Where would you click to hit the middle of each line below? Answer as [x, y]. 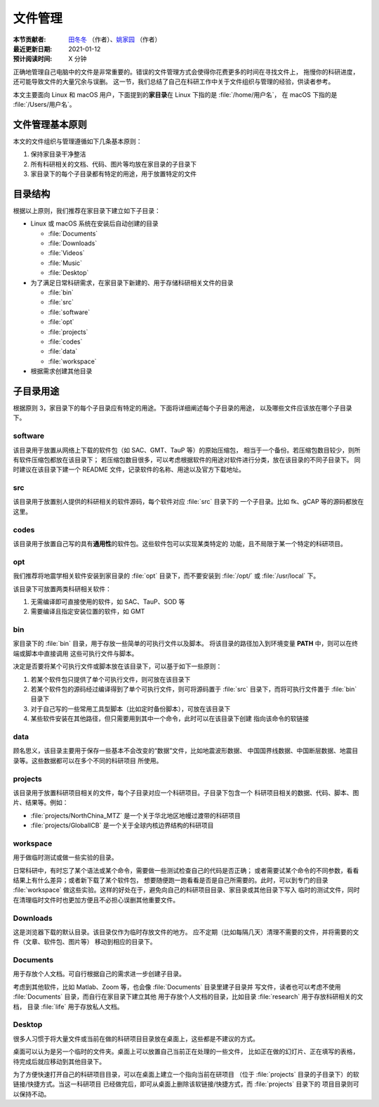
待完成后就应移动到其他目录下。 [59, 1061]
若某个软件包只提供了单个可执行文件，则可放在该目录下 [111, 679]
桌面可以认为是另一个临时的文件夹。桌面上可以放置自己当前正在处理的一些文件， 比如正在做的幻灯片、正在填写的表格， [186, 1051]
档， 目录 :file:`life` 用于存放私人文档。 [68, 1006]
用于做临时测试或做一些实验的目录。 [65, 857]
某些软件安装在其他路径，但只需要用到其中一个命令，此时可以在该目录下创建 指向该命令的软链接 [169, 719]
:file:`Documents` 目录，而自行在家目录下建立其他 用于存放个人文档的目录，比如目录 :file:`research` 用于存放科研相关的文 [188, 997]
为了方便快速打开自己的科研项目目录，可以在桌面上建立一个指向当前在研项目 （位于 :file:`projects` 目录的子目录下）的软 [186, 1074]
